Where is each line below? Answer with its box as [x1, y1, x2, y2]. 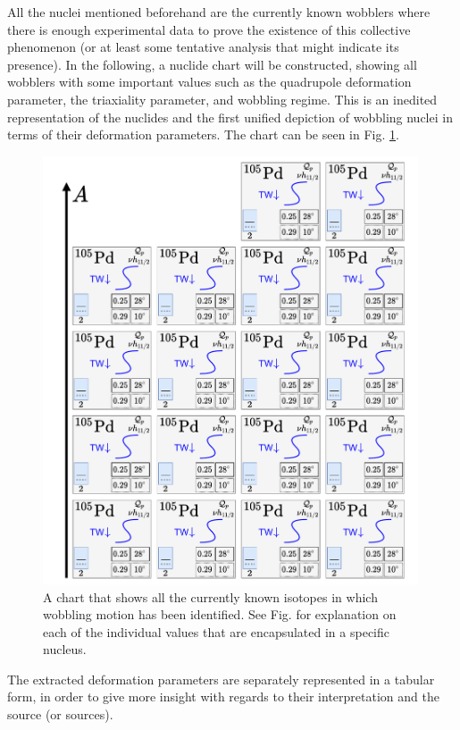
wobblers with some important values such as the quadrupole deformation [7, 72, 412, 91]
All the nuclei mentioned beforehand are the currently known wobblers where [7, 3, 431, 21]
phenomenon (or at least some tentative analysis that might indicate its [7, 38, 399, 56]
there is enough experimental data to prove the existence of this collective [7, 20, 411, 38]
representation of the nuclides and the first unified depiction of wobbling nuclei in [7, 107, 453, 126]
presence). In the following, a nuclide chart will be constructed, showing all [7, 55, 417, 73]
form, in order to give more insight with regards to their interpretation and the [7, 687, 439, 706]
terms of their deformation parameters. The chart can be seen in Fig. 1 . [7, 125, 399, 144]
